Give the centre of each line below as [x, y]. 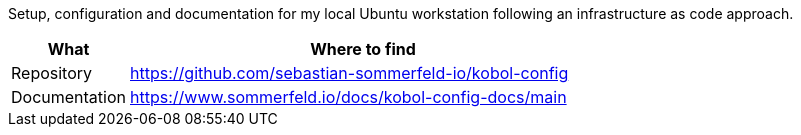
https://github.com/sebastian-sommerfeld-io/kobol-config [349, 73]
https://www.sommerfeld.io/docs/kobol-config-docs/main [348, 97]
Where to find [363, 49]
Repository [52, 73]
